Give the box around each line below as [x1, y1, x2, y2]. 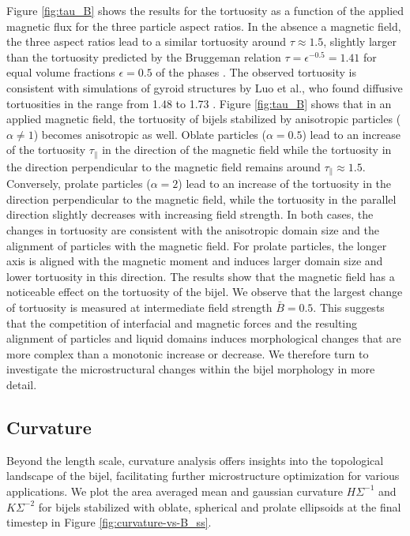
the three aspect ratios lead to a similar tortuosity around [6, 33, 287, 50]
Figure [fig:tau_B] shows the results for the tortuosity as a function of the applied [6, 2, 404, 18]
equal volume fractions [6, 64, 115, 81]
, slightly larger [323, 33, 397, 50]
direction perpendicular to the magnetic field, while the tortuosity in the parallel [6, 190, 397, 207]
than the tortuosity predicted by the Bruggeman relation [6, 48, 281, 65]
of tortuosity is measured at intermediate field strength [6, 299, 273, 315]
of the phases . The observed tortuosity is [156, 64, 356, 81]
